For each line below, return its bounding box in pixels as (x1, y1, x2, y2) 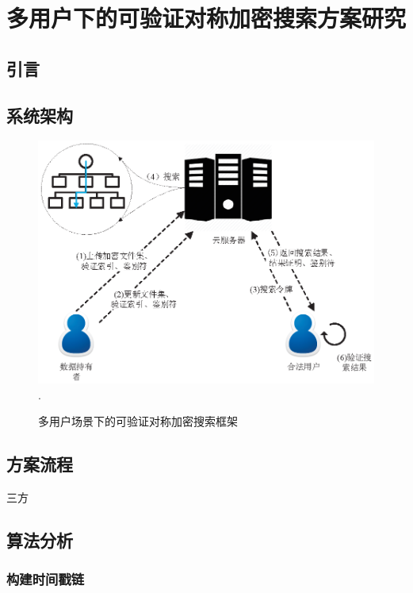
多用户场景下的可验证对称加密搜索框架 (38, 413, 238, 429)
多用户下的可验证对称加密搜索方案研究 (6, 2, 407, 34)
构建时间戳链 (6, 569, 85, 589)
